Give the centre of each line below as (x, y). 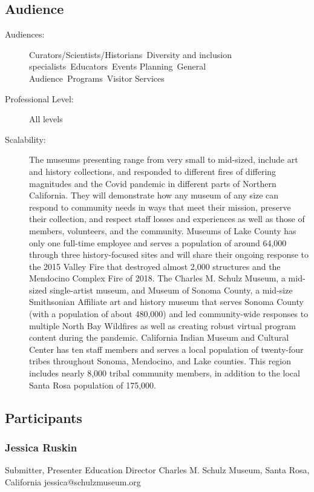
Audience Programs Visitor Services (97, 78)
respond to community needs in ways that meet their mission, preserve (160, 207)
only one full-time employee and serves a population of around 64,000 (158, 242)
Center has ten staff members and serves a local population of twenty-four (166, 349)
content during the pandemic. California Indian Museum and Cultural (159, 337)
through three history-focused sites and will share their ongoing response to (169, 254)
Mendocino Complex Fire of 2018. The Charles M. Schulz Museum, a (157, 278)
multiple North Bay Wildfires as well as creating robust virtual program (163, 325)
